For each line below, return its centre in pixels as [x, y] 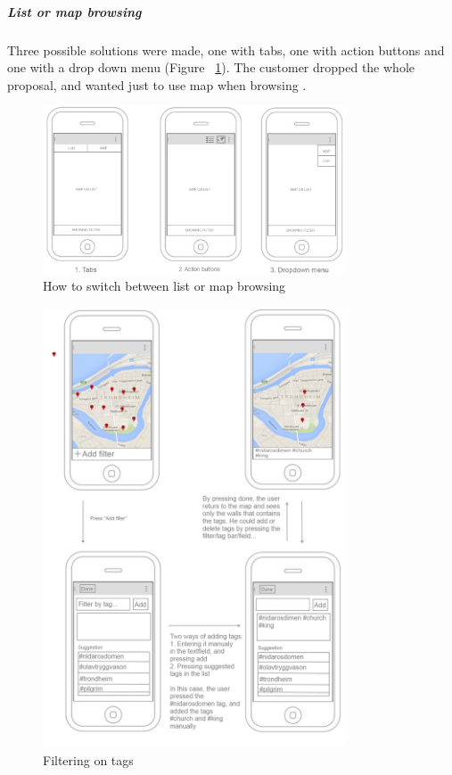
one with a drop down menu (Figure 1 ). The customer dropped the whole [211, 67]
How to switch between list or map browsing [164, 286]
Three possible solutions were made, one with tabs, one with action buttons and [226, 49]
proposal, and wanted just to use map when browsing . [157, 84]
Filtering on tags [88, 759]
